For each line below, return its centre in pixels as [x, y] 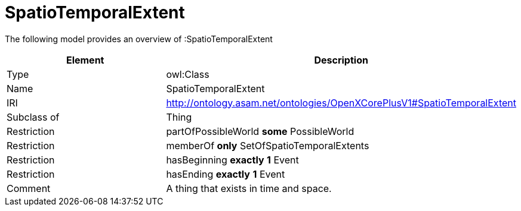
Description [341, 60]
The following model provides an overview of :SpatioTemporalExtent [139, 39]
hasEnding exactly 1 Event [226, 174]
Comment [29, 188]
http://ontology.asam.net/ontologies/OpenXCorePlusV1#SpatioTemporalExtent [341, 103]
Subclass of [33, 117]
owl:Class [188, 74]
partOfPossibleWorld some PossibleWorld [260, 131]
